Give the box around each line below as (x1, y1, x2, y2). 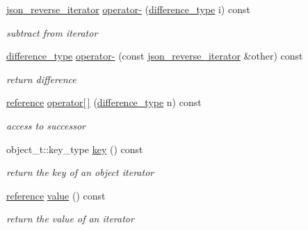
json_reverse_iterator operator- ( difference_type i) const (6, 2, 250, 16)
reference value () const (6, 188, 106, 202)
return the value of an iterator (6, 211, 134, 226)
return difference (6, 71, 76, 86)
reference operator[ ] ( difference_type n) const (6, 95, 202, 109)
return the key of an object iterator (6, 165, 154, 179)
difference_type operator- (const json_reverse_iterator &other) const (6, 48, 303, 63)
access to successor (6, 118, 86, 132)
